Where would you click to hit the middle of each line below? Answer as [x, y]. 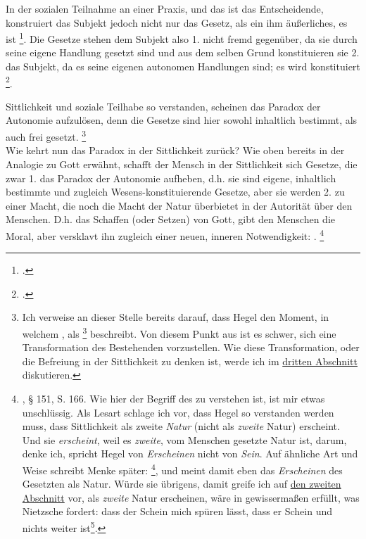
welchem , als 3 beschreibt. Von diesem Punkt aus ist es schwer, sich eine [179, 332]
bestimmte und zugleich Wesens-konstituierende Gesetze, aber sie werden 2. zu [175, 192]
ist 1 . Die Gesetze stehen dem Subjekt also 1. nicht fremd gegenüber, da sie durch [182, 38]
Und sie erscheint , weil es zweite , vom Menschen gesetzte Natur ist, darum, [184, 439]
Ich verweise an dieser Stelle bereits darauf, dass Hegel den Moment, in [176, 317]
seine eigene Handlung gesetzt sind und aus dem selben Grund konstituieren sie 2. [183, 52]
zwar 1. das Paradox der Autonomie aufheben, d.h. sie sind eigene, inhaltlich [171, 178]
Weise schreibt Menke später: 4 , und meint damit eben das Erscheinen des [182, 469]
